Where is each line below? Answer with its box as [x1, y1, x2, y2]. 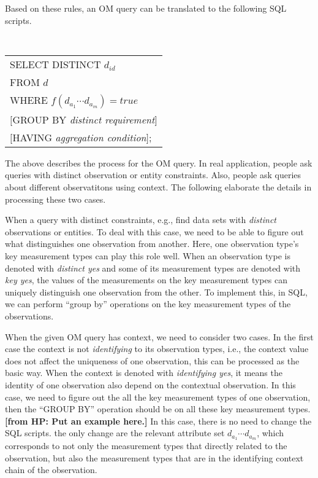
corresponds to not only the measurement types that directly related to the [5, 439, 287, 452]
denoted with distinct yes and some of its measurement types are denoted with [5, 261, 301, 274]
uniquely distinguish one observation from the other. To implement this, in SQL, [5, 285, 308, 298]
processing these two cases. [5, 192, 106, 205]
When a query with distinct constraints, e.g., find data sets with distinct [5, 213, 277, 226]
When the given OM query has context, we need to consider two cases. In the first [5, 330, 314, 343]
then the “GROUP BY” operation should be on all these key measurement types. [5, 402, 311, 415]
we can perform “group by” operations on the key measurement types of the [5, 297, 291, 310]
